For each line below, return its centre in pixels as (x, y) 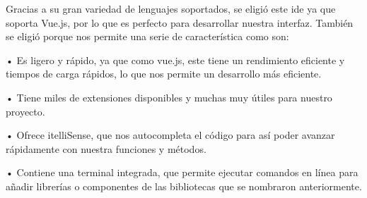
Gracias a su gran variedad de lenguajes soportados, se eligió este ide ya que (171, 8)
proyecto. (25, 111)
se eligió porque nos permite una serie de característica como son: (147, 36)
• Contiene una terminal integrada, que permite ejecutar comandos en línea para (182, 172)
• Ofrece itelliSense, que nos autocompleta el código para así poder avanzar (170, 135)
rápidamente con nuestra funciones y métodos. (106, 148)
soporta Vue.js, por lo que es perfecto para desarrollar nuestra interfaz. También (180, 22)
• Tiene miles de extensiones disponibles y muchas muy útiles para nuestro (169, 97)
